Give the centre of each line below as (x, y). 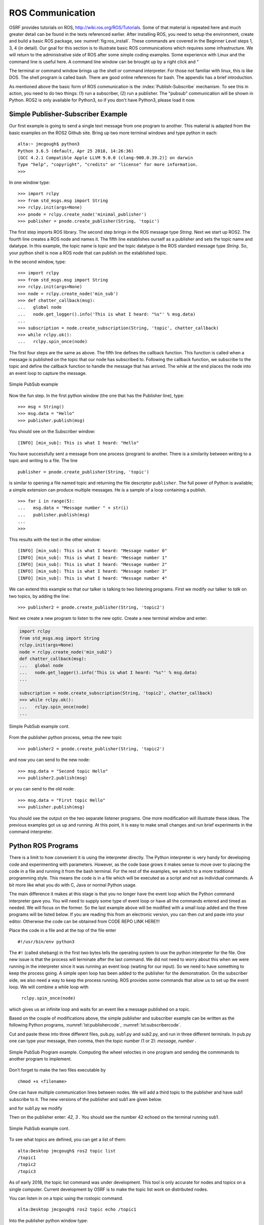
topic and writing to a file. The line (43, 461)
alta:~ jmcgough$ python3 (49, 144)
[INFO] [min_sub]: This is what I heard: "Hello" (78, 443)
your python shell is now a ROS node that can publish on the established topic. (88, 253)
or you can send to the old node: (42, 789)
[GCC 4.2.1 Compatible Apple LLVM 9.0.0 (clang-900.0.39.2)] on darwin (105, 158)
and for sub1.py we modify (36, 1108)
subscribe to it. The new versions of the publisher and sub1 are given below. (86, 1099)
